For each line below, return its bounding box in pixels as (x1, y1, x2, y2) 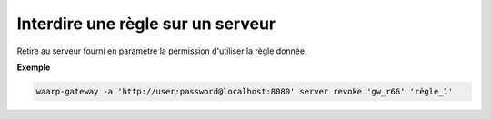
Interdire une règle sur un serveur (16, 14, 276, 34)
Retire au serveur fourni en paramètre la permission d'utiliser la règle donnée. (16, 45, 307, 56)
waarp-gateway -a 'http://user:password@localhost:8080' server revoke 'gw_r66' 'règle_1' (35, 86, 454, 96)
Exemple (16, 62, 51, 73)
